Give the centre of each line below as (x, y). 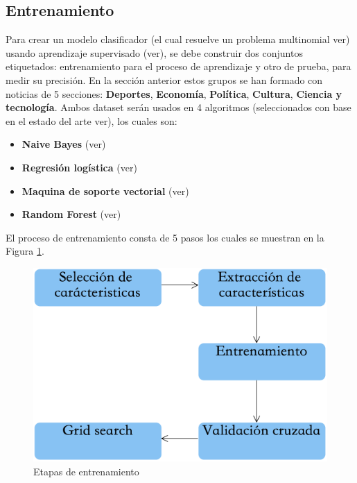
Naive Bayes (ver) (64, 144)
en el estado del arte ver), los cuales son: (92, 120)
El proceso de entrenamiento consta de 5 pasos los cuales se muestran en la (165, 237)
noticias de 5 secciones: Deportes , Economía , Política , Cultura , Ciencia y (174, 93)
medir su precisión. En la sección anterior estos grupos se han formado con (164, 79)
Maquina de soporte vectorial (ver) (105, 190)
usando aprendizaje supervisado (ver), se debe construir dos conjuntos (154, 52)
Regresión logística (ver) (79, 167)
